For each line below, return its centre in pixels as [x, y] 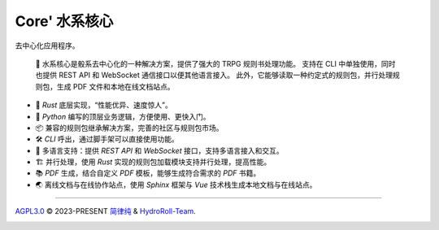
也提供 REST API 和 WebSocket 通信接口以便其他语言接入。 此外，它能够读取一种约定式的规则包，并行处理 [214, 75]
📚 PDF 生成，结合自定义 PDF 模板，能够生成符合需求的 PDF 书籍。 [148, 173]
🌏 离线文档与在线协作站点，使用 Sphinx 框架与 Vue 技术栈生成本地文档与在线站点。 [176, 184]
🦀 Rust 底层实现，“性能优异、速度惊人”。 [104, 105]
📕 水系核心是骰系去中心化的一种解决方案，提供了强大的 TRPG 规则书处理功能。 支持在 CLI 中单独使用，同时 [215, 63]
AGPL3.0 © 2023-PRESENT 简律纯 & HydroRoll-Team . [106, 211]
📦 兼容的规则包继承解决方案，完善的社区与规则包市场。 [129, 128]
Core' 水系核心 [64, 21]
